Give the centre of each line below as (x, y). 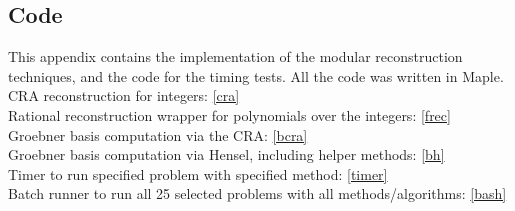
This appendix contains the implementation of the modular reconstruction (235, 56)
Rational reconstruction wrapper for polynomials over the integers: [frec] (229, 114)
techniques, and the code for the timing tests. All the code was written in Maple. (256, 75)
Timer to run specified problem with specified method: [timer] (198, 173)
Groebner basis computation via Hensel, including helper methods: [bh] (226, 154)
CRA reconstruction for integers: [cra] (124, 95)
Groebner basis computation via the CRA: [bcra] (158, 134)
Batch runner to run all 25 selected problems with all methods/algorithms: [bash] (257, 193)
